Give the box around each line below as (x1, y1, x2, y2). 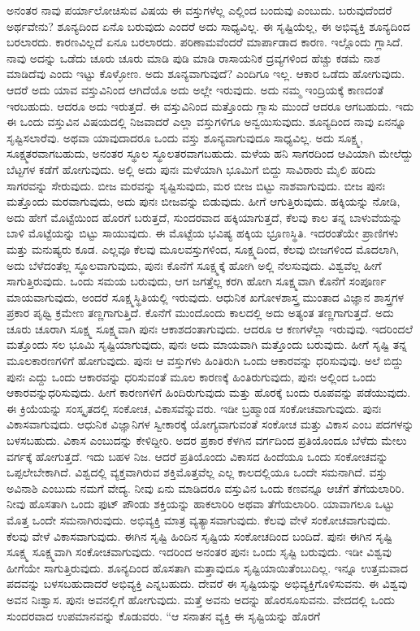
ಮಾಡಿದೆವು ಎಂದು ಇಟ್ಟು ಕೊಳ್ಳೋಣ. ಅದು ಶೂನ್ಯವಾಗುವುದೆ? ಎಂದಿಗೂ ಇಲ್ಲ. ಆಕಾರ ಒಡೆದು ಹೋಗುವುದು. (6, 65, 405, 82)
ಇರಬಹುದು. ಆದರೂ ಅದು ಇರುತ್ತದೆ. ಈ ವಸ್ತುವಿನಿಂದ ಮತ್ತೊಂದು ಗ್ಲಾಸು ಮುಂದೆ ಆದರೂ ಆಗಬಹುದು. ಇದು (6, 97, 414, 114)
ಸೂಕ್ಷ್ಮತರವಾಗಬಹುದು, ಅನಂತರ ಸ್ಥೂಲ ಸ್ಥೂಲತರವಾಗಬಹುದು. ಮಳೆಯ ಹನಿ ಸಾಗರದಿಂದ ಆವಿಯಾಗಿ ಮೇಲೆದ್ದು (6, 145, 414, 162)
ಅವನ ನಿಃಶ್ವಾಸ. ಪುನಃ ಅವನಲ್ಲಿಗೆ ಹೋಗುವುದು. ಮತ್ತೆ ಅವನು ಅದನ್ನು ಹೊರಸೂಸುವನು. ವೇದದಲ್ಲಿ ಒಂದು (6, 590, 395, 607)
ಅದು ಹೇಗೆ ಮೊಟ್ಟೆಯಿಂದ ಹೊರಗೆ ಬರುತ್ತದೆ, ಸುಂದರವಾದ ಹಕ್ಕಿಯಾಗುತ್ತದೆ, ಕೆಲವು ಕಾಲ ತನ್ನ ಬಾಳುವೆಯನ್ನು (6, 208, 403, 225)
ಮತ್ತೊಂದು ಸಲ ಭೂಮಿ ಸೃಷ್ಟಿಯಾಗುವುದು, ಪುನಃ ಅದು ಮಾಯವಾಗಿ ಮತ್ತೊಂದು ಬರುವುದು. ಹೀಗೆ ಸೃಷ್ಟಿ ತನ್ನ (6, 336, 407, 353)
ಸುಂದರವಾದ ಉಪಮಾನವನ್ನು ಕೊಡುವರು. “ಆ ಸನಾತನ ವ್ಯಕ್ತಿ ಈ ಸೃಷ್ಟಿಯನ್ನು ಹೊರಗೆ (6, 607, 321, 624)
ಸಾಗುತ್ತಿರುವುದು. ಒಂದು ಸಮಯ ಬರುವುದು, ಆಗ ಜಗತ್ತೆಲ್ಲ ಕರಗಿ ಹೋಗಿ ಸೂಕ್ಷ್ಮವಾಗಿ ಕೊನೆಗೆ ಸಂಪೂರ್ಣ (6, 272, 387, 289)
